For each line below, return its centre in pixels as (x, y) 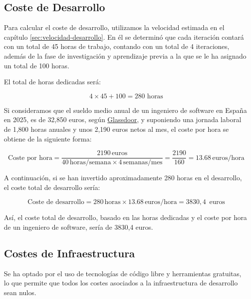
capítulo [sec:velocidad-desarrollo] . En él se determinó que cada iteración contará (124, 37)
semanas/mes (143, 163)
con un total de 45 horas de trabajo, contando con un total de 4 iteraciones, (117, 46)
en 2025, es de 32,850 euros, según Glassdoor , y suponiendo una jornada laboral (123, 119)
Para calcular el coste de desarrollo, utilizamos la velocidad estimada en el (114, 27)
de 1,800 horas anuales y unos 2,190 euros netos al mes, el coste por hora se (117, 129)
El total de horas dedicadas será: (52, 82)
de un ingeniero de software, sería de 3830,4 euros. (79, 227)
